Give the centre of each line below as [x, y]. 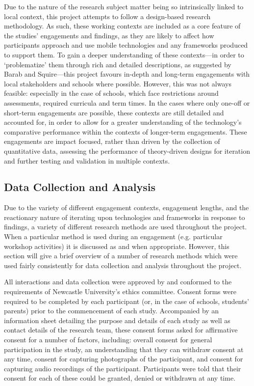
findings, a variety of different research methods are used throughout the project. [126, 227]
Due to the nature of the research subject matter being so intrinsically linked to [124, 6]
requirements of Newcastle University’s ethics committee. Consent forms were [120, 291]
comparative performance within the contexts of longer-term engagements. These [126, 131]
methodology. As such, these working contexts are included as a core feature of [122, 26]
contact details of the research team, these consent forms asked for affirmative [121, 330]
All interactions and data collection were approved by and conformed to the [118, 282]
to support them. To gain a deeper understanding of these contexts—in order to [124, 54]
